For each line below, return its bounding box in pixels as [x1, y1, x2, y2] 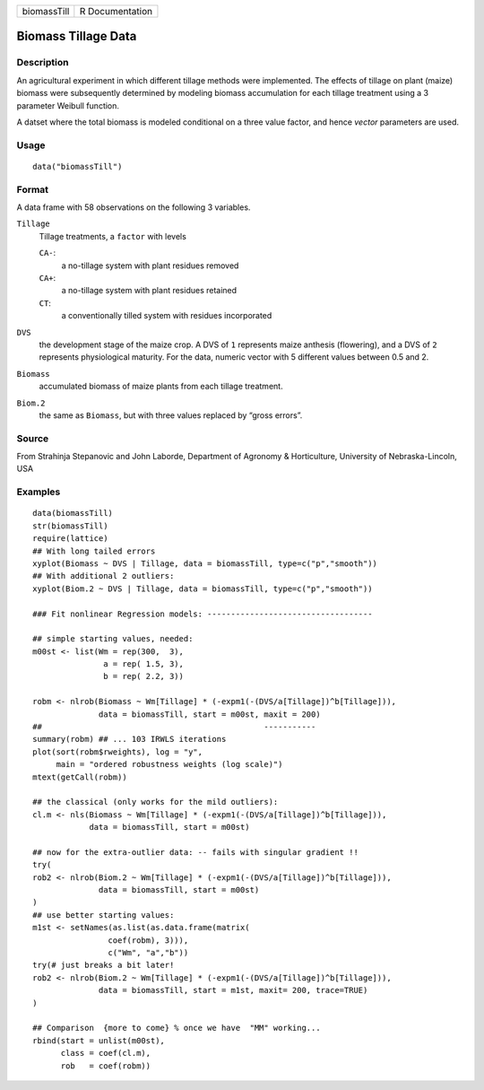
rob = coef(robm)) [60, 1060, 151, 1071]
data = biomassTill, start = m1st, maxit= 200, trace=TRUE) [99, 985, 368, 996]
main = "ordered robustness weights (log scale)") [56, 759, 283, 770]
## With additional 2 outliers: [32, 571, 175, 581]
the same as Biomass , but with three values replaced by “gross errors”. [39, 409, 303, 421]
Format [16, 183, 49, 196]
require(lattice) [32, 534, 108, 544]
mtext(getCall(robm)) [32, 772, 127, 782]
